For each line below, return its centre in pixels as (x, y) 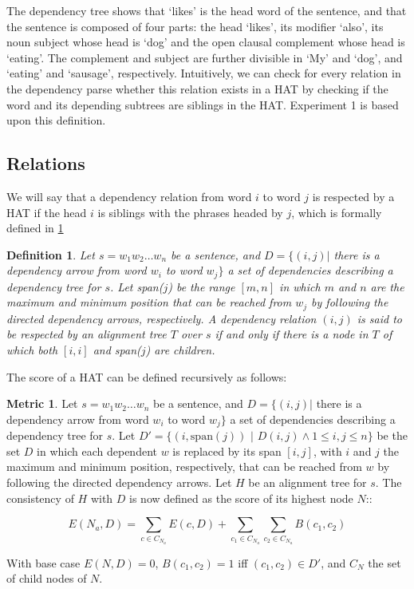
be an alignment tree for (308, 482)
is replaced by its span (227, 451)
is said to (379, 318)
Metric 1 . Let (42, 403)
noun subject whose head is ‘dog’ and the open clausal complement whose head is (206, 42)
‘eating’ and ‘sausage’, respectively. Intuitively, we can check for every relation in (204, 73)
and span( (117, 350)
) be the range (201, 286)
